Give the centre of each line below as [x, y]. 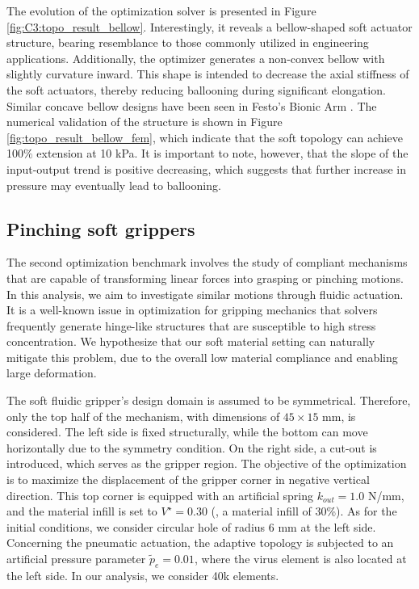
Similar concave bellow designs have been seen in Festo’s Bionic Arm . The [192, 105]
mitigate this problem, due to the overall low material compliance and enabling [202, 357]
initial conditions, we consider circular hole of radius [136, 526]
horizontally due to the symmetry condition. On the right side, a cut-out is [192, 447]
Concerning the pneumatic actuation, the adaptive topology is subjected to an [200, 543]
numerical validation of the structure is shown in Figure [145, 122]
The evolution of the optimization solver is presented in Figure [161, 11]
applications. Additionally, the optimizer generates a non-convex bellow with [196, 58]
